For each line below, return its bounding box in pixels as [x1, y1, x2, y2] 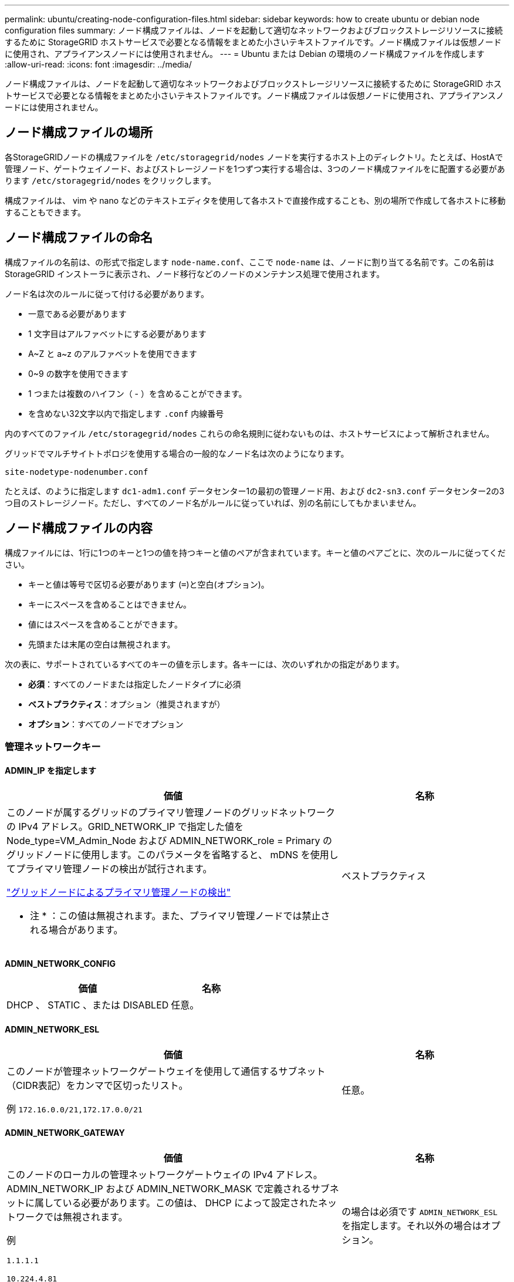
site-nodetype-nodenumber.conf [5, 467, 148, 477]
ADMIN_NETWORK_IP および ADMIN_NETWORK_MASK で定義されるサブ [6, 1182, 330, 1195]
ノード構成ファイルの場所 [5, 125, 153, 140]
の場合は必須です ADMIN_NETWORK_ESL [341, 1205, 498, 1217]
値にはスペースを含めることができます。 [28, 619, 182, 629]
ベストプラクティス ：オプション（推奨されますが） [28, 699, 225, 709]
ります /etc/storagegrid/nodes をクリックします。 [5, 175, 216, 185]
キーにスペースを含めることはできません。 [28, 599, 191, 609]
